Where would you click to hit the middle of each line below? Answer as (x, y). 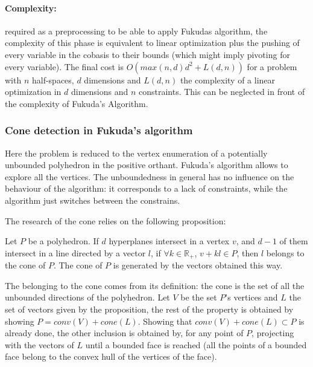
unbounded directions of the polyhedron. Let (87, 297)
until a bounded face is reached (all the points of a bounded (196, 344)
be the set (199, 297)
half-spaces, (53, 80)
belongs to (285, 252)
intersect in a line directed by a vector (75, 252)
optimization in (33, 92)
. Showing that (165, 321)
